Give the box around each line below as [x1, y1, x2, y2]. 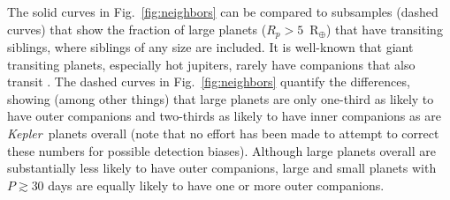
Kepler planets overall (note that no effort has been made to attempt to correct [7, 124, 439, 143]
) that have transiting [325, 19, 443, 38]
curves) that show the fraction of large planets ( [7, 19, 267, 38]
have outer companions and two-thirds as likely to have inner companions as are [7, 107, 441, 125]
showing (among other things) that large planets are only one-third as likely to [7, 89, 434, 107]
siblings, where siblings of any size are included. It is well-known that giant [7, 38, 414, 56]
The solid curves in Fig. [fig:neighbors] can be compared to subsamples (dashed [7, 3, 439, 20]
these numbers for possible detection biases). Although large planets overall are [7, 141, 436, 159]
